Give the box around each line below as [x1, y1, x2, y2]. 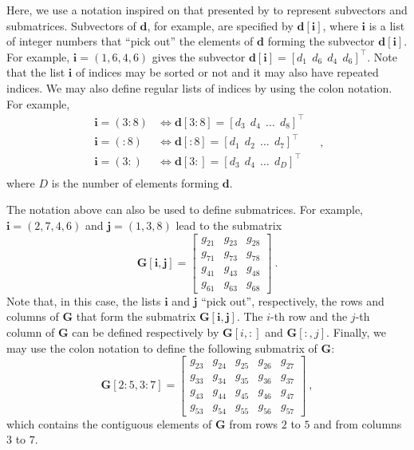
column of [6, 324, 55, 341]
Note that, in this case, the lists [6, 292, 161, 309]
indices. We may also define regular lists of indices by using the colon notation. [6, 79, 392, 96]
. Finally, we [326, 324, 386, 341]
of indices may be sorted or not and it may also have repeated [75, 64, 379, 81]
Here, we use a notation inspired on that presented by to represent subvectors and [6, 2, 408, 18]
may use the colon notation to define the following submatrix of [6, 339, 317, 356]
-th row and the [270, 308, 348, 325]
